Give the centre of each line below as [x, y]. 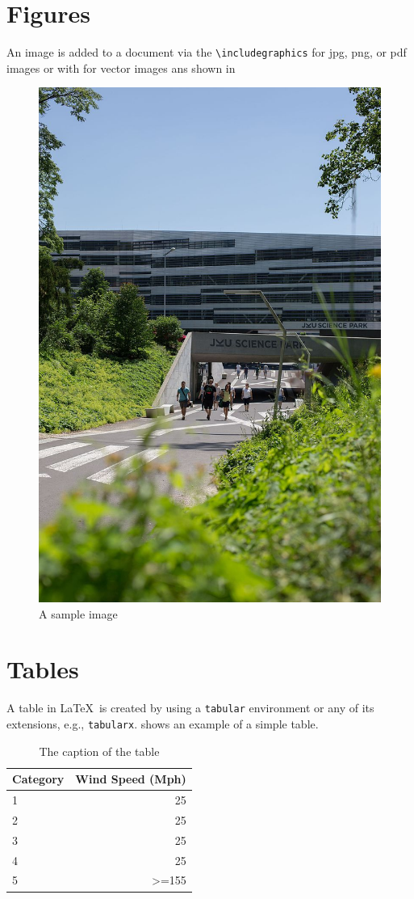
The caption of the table [99, 751]
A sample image [78, 613]
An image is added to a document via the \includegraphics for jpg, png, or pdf [207, 52]
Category [38, 779]
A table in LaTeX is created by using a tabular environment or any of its [190, 708]
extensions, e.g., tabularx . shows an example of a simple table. [163, 724]
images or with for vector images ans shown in [121, 68]
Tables [43, 669]
